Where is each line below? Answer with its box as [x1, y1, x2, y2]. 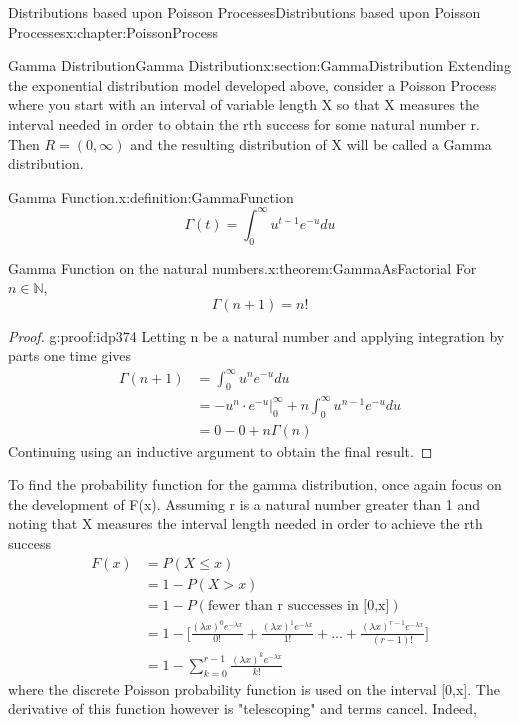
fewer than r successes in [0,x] [207, 598, 390, 613]
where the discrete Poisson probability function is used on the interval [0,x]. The [8, 678, 500, 699]
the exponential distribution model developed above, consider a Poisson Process [8, 74, 497, 95]
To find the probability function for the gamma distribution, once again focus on [8, 474, 502, 495]
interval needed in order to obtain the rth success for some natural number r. [8, 113, 480, 134]
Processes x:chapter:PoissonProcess [8, 21, 219, 42]
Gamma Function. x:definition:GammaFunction [8, 186, 294, 207]
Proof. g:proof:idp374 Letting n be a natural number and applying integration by [8, 325, 505, 346]
